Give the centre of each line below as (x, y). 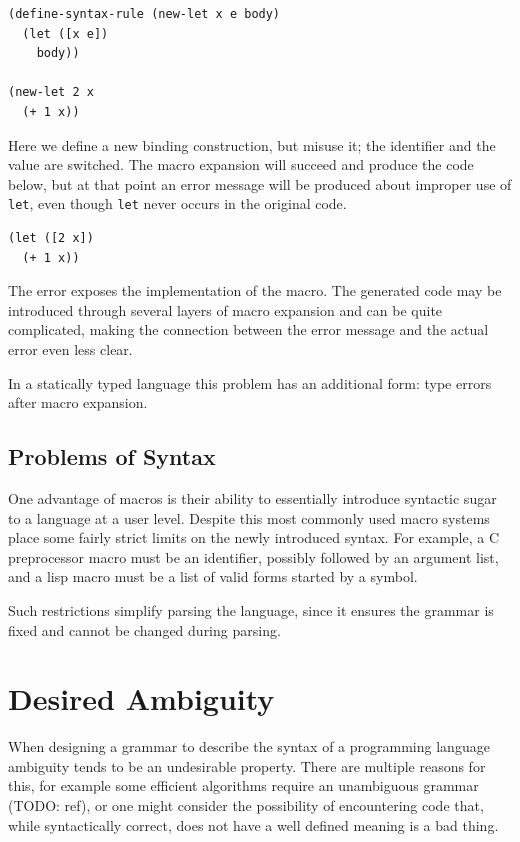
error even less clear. (70, 348)
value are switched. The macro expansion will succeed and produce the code (241, 164)
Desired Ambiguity (141, 698)
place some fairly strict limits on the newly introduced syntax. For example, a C (254, 537)
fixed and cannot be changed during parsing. (144, 629)
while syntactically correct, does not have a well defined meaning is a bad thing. (253, 824)
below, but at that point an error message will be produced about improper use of (260, 183)
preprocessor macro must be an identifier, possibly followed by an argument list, (253, 556)
